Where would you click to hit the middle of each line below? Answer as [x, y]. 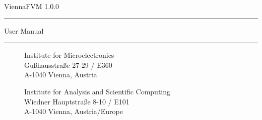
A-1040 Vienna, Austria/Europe [74, 111]
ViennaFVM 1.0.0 [32, 6]
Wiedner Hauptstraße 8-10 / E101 [77, 101]
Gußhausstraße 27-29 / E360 [68, 65]
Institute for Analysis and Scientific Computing [97, 91]
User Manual [24, 30]
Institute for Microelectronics [69, 55]
